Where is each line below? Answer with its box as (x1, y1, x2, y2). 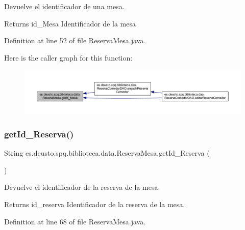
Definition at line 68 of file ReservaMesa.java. (4, 216, 146, 226)
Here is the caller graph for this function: (4, 52, 133, 63)
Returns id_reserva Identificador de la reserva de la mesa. (4, 198, 185, 209)
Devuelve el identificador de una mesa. (4, 1, 125, 11)
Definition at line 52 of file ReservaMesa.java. (4, 35, 146, 46)
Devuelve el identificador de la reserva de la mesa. (4, 182, 160, 192)
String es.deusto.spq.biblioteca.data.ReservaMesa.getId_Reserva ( (4, 148, 210, 158)
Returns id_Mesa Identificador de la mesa (4, 18, 136, 28)
